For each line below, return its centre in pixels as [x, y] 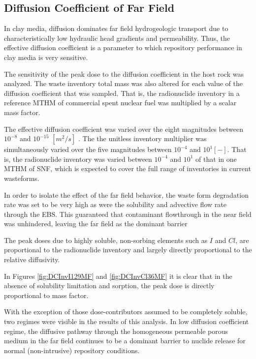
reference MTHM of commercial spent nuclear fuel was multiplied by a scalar [120, 103]
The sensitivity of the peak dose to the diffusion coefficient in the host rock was [124, 74]
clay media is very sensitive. [46, 57]
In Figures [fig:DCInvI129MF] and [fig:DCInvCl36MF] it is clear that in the [118, 276]
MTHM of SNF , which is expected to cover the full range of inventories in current [128, 168]
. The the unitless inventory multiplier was [142, 138]
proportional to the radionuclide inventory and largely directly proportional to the [128, 250]
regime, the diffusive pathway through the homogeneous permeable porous [116, 331]
